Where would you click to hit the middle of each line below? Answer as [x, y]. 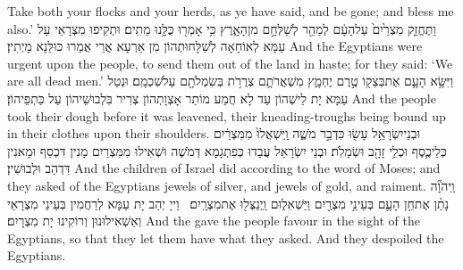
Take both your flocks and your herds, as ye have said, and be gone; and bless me [231, 11]
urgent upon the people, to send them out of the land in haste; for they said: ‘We [230, 63]
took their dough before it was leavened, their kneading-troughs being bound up [227, 115]
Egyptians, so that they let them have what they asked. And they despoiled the [226, 237]
